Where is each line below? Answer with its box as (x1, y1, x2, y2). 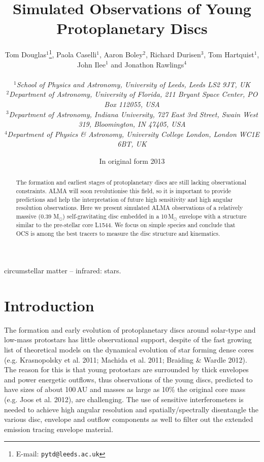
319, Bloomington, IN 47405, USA (78, 119, 186, 129)
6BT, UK (117, 138, 147, 149)
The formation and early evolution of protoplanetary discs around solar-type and (4, 324, 256, 335)
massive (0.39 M (16, 211, 59, 220)
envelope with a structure (179, 211, 247, 220)
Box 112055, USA (104, 98, 160, 109)
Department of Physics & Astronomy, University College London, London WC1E (7, 128, 260, 139)
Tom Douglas (5, 49, 46, 59)
